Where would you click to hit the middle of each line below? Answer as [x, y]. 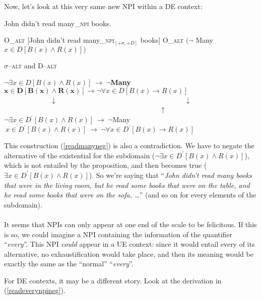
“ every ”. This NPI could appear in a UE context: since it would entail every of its [129, 244]
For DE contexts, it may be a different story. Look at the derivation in [113, 280]
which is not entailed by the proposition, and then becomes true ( [106, 165]
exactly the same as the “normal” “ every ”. [69, 264]
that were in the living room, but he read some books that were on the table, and [127, 185]
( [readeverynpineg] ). [35, 290]
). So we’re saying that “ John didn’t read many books [170, 175]
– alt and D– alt [32, 65]
